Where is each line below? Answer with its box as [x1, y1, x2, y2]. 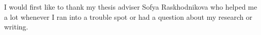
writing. [4, 21, 28, 32]
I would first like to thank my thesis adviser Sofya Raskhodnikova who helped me [4, 2, 257, 12]
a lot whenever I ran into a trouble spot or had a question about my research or [4, 11, 252, 22]
